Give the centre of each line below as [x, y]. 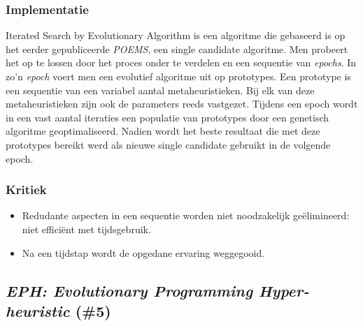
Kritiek [26, 190]
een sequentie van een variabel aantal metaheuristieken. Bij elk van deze [160, 90]
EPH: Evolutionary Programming [129, 290]
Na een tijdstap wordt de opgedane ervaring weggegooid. [143, 252]
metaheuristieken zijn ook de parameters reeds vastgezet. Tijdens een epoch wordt [182, 104]
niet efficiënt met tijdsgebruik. [86, 229]
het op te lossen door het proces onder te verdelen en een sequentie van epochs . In [181, 62]
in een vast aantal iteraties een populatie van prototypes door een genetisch [168, 117]
